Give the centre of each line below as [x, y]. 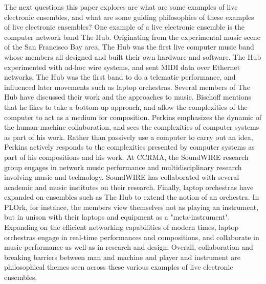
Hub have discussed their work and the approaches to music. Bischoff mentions [128, 97]
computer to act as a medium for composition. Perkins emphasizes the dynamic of [133, 117]
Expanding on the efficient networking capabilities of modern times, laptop [121, 227]
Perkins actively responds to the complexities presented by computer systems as [129, 147]
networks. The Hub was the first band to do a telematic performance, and [120, 77]
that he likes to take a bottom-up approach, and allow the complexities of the [126, 107]
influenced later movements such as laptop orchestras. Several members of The [127, 87]
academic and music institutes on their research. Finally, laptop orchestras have [129, 187]
